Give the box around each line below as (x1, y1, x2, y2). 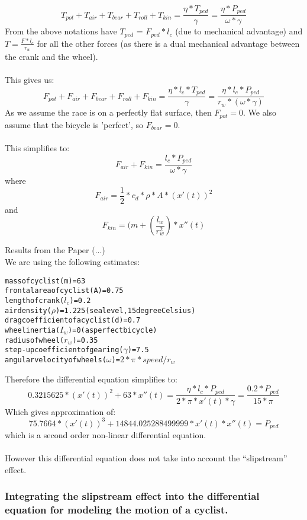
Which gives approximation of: (5, 405, 116, 417)
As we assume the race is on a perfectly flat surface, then (5, 106, 212, 119)
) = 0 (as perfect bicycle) (68, 326, 157, 334)
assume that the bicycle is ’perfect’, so (5, 118, 144, 130)
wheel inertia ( (5, 326, 60, 334)
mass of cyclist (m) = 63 (5, 276, 86, 285)
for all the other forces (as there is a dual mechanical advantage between (37, 37, 300, 49)
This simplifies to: (5, 142, 70, 154)
